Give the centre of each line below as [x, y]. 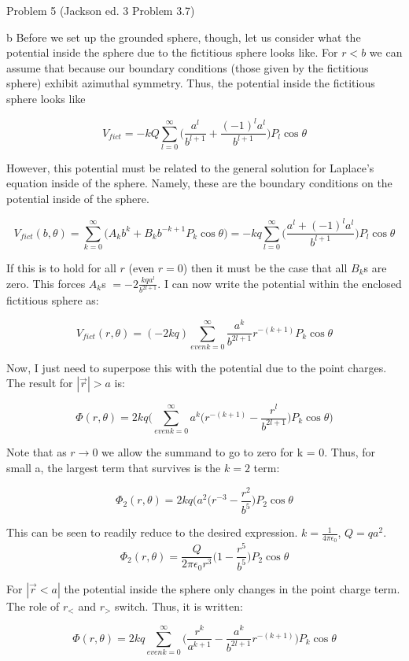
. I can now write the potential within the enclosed [280, 283]
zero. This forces [46, 283]
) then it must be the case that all [265, 267]
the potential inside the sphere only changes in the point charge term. [232, 588]
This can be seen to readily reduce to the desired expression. [152, 532]
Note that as [37, 452]
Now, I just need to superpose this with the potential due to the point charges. [197, 367]
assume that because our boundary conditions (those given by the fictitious [188, 67]
